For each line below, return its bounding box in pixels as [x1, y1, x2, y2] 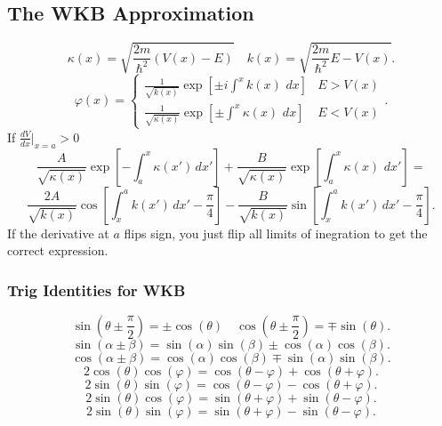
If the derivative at [7, 223, 109, 242]
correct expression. [7, 241, 108, 260]
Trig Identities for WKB [7, 278, 186, 301]
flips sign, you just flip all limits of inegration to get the [124, 223, 428, 242]
